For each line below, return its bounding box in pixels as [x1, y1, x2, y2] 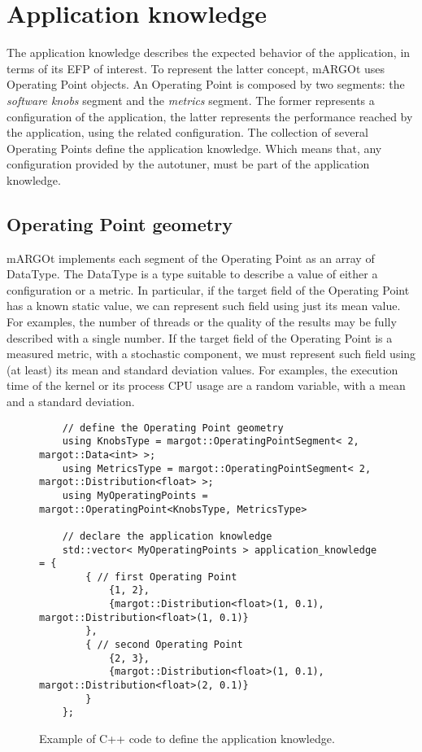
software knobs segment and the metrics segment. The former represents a [7, 91, 375, 108]
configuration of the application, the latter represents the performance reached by [7, 107, 413, 125]
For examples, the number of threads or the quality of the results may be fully [7, 313, 397, 330]
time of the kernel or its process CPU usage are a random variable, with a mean [7, 377, 406, 394]
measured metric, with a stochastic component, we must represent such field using [7, 345, 416, 362]
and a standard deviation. [7, 393, 135, 410]
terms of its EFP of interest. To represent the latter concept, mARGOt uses [7, 59, 385, 77]
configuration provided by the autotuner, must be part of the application [7, 155, 370, 173]
